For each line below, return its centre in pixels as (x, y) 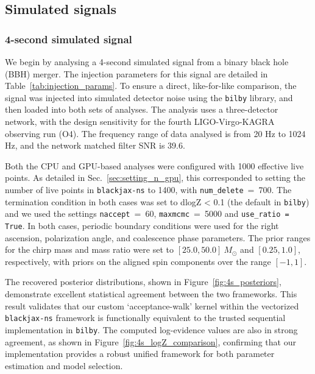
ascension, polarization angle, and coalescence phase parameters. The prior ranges (158, 237)
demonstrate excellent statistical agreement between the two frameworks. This (151, 294)
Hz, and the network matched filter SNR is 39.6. (95, 145)
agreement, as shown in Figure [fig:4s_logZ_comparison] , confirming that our (150, 341)
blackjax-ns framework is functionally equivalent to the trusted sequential (145, 318)
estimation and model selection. (64, 365)
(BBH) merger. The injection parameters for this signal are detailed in (136, 73)
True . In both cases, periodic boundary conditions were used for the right (142, 225)
